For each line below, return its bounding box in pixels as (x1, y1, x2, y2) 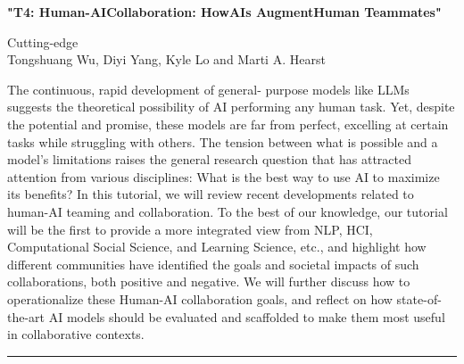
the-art (7, 307, 46, 326)
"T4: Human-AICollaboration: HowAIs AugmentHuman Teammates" (7, 3, 442, 21)
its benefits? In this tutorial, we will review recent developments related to (7, 185, 414, 203)
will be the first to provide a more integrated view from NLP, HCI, (7, 219, 373, 238)
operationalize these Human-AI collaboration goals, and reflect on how (7, 289, 393, 308)
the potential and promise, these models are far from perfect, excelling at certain (7, 114, 449, 133)
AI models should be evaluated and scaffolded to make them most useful (48, 307, 445, 326)
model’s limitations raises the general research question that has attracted (7, 150, 411, 169)
